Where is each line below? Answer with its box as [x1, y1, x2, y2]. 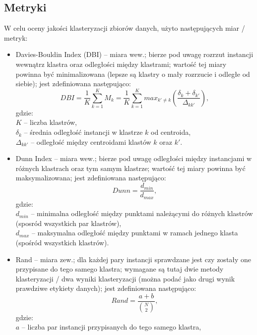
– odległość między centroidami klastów [31, 136, 151, 147]
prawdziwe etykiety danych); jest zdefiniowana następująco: [15, 283, 196, 293]
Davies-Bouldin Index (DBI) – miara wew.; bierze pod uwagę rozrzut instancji [15, 49, 254, 59]
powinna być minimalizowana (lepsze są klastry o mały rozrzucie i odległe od [15, 68, 250, 79]
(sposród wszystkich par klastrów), [15, 218, 122, 228]
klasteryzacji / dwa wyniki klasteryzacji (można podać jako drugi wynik [15, 273, 235, 283]
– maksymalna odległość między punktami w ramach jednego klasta [31, 227, 238, 238]
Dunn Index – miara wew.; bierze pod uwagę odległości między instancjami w [15, 153, 252, 164]
